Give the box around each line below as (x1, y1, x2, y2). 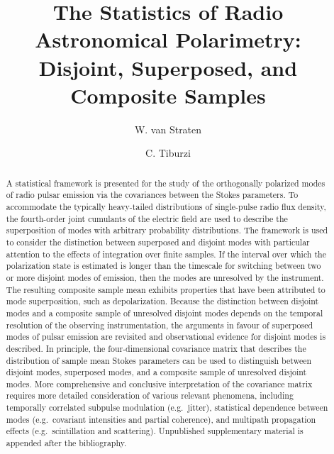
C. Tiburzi (145, 145, 191, 160)
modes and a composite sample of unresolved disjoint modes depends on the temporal (6, 306, 323, 319)
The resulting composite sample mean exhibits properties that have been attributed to (6, 283, 325, 295)
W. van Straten (134, 121, 202, 136)
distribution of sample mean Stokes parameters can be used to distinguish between (6, 354, 312, 366)
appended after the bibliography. (6, 437, 127, 449)
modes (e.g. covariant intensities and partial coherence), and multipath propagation (6, 413, 316, 425)
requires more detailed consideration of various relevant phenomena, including (6, 389, 294, 402)
